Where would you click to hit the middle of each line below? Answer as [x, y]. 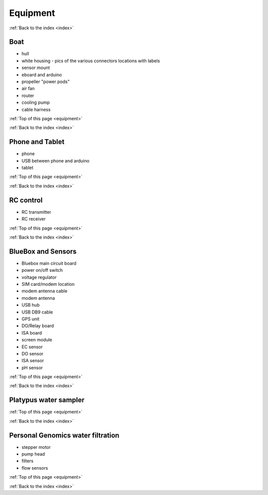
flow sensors [35, 468]
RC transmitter [36, 212]
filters [28, 461]
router [28, 95]
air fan [28, 88]
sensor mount [36, 68]
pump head [33, 454]
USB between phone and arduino [55, 161]
